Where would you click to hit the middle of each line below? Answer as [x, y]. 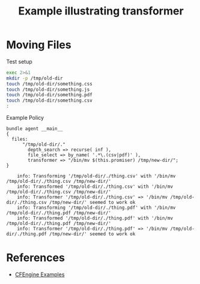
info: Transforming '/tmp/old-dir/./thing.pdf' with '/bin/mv [96, 208]
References [35, 258]
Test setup [19, 61]
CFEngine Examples [40, 274]
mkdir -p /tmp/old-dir [35, 78]
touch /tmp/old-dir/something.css [50, 84]
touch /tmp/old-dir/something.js [48, 89]
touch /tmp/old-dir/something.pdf [50, 95]
